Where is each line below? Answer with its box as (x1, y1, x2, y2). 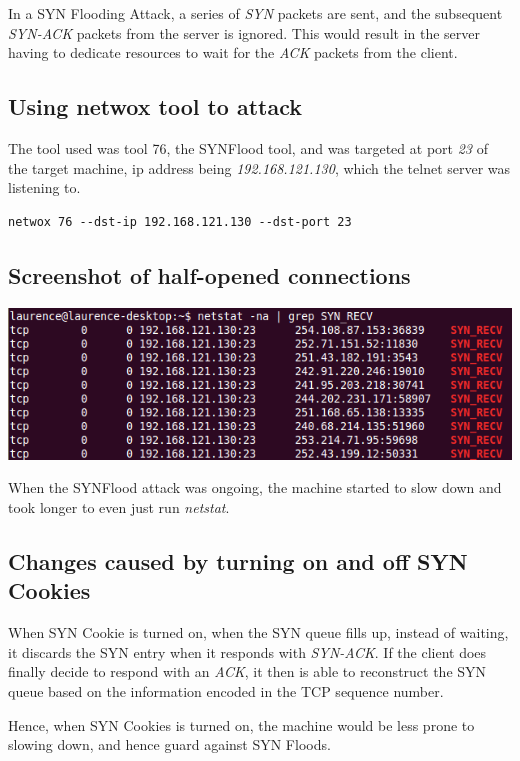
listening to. (8, 177, 81, 198)
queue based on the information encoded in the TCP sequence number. (8, 681, 444, 702)
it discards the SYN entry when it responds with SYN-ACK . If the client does (8, 641, 487, 662)
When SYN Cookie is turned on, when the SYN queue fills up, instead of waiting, (8, 622, 509, 643)
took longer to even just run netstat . (8, 497, 230, 518)
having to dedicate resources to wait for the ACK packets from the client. (8, 42, 458, 63)
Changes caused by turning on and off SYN (8, 546, 468, 577)
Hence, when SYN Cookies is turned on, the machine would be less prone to (8, 714, 475, 735)
